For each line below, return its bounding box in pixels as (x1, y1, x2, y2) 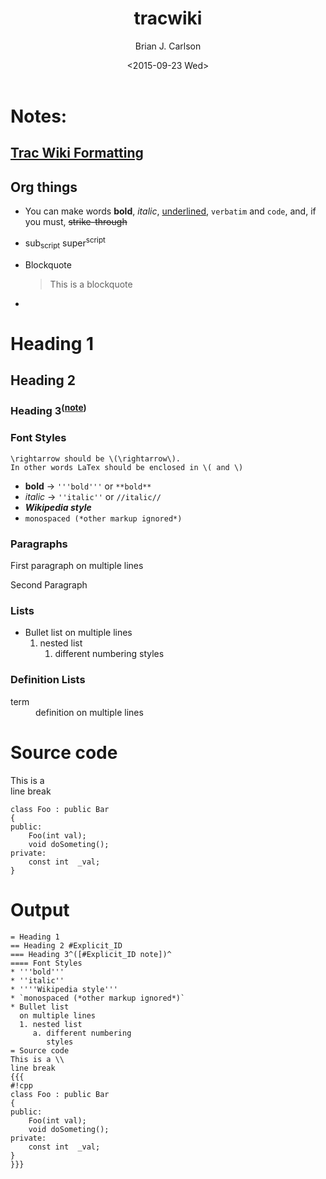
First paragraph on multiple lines (10, 560, 144, 572)
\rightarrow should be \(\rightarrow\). (10, 453, 182, 464)
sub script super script (24, 235, 106, 251)
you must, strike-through (24, 216, 128, 228)
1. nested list (19, 1019, 83, 1029)
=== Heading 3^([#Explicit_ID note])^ (10, 949, 172, 959)
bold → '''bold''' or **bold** (24, 480, 152, 492)
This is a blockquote (49, 278, 133, 290)
